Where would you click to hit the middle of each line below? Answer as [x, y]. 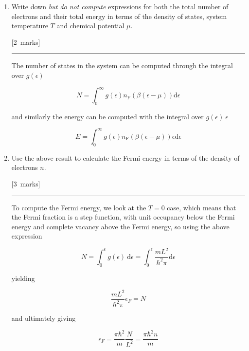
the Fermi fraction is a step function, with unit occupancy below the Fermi [123, 217]
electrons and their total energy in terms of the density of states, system [119, 16]
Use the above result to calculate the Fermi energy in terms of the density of [125, 157]
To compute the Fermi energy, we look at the [79, 207]
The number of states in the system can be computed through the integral [122, 65]
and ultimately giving [44, 318]
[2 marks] [26, 42]
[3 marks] [26, 183]
